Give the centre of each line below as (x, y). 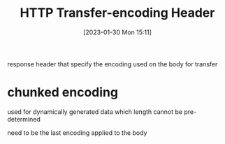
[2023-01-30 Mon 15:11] (117, 32)
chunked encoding (63, 93)
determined (24, 119)
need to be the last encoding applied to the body (77, 132)
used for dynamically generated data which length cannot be (95, 111)
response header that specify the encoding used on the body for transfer (112, 64)
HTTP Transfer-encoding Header (117, 13)
